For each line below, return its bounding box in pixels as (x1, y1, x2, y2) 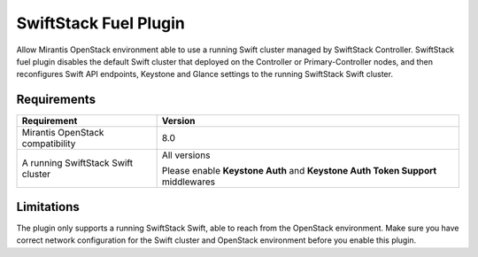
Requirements (16, 92, 96, 107)
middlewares (161, 175, 216, 188)
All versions (161, 149, 211, 161)
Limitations (16, 199, 80, 214)
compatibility (21, 137, 76, 150)
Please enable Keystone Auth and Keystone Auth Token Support (161, 165, 437, 177)
